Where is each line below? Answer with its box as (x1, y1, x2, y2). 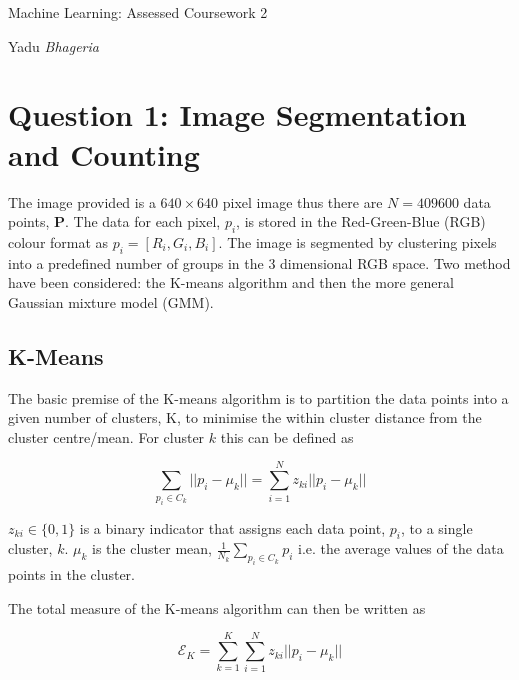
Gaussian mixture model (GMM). (8, 291, 214, 312)
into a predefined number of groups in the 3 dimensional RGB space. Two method (8, 252, 511, 273)
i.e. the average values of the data (298, 538, 504, 559)
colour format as (8, 231, 109, 252)
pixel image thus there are (222, 191, 383, 212)
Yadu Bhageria (8, 35, 99, 56)
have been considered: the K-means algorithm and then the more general (8, 272, 454, 293)
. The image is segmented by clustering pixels (218, 231, 497, 252)
